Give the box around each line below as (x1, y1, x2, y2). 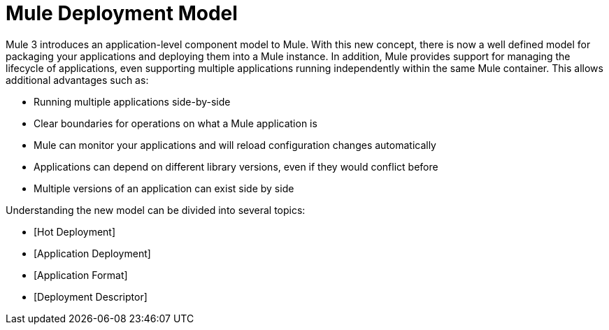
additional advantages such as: (6, 73, 149, 86)
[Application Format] (34, 268, 128, 281)
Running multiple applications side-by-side (34, 95, 231, 108)
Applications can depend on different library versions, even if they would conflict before (34, 160, 438, 173)
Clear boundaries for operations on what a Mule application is (34, 117, 317, 129)
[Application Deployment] (34, 247, 151, 259)
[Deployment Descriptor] (34, 290, 148, 303)
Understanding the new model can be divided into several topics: (6, 203, 306, 216)
